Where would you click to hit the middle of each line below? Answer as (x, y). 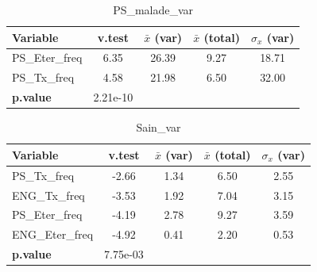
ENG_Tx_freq (48, 195)
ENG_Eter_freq (53, 234)
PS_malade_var (153, 10)
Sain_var (158, 127)
